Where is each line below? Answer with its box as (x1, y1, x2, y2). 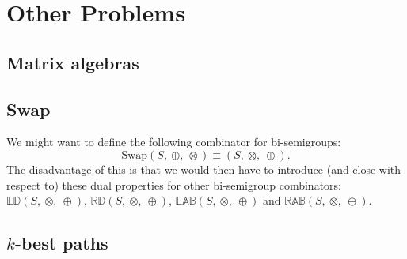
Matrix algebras (6, 50, 139, 74)
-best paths (14, 231, 108, 255)
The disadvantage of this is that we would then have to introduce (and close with (6, 160, 401, 177)
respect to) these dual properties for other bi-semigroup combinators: (6, 176, 341, 193)
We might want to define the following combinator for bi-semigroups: (6, 133, 341, 150)
